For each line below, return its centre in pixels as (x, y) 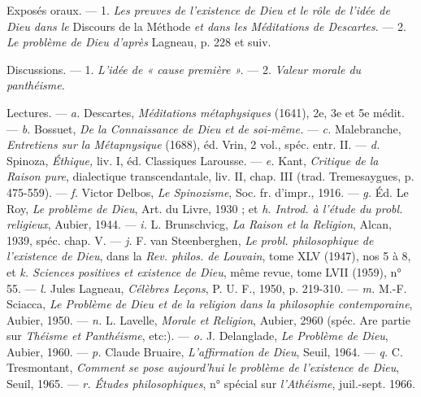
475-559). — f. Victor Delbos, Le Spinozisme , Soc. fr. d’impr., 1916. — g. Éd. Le (208, 192)
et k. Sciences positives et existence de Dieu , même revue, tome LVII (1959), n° (204, 271)
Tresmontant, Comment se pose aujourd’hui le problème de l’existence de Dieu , (203, 367)
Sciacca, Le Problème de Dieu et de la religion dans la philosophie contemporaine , (210, 304)
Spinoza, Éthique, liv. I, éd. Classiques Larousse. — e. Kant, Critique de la (193, 160)
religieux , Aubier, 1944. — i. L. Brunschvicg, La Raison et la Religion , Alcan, (199, 224)
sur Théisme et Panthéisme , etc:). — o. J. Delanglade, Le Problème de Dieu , (197, 336)
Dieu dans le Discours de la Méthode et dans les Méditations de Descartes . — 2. (206, 26)
